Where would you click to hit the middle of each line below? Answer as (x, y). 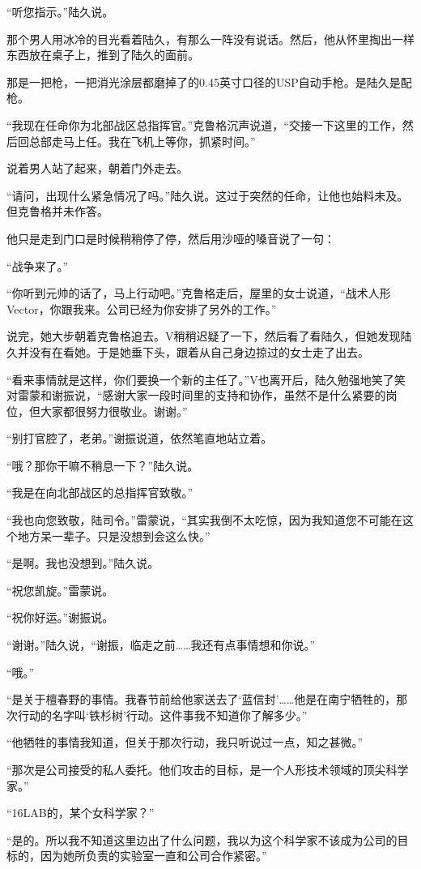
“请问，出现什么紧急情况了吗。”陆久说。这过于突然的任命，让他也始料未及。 (208, 195)
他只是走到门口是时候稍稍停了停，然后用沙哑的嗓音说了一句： (171, 238)
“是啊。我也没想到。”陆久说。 (83, 563)
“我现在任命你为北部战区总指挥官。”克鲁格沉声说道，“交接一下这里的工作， (204, 124)
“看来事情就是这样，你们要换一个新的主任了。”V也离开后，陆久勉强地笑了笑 (206, 379)
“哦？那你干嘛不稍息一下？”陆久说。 (103, 465)
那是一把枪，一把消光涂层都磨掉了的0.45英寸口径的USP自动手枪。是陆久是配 (209, 81)
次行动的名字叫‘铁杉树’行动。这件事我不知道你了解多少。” (157, 715)
